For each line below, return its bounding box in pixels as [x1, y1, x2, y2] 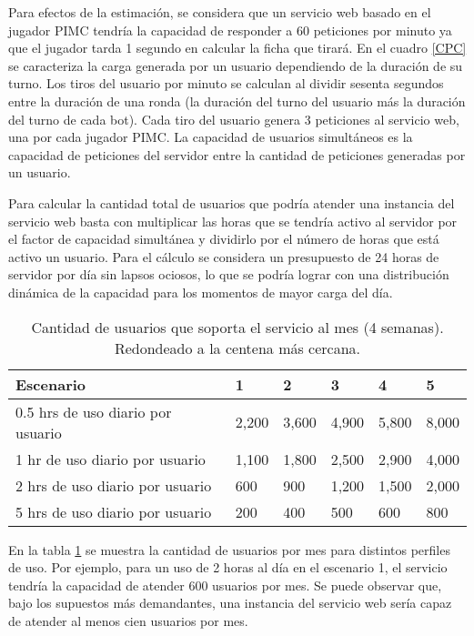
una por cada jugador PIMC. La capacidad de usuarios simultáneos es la [8, 127, 413, 146]
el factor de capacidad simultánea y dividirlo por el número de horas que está [8, 229, 439, 248]
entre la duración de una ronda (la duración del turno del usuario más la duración [8, 91, 466, 110]
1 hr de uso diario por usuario [15, 448, 206, 469]
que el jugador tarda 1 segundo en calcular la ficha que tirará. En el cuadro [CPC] [8, 38, 467, 57]
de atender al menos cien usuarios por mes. [8, 611, 248, 630]
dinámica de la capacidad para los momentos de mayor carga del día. [8, 282, 393, 301]
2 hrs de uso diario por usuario [15, 474, 212, 496]
